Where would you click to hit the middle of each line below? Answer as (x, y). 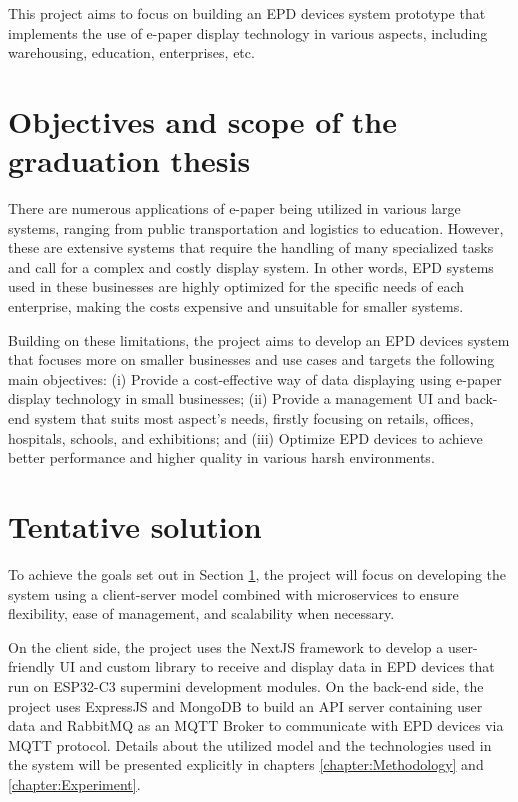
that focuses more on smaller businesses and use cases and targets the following (251, 359)
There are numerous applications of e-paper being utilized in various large (234, 208)
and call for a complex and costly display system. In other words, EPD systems (251, 266)
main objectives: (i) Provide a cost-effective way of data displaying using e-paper (255, 378)
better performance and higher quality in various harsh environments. (221, 457)
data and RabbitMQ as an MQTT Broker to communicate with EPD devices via (256, 725)
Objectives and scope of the (202, 120)
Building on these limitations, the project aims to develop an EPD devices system (259, 339)
